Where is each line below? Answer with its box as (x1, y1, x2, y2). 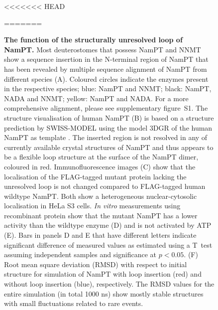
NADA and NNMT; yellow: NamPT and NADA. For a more (4, 93, 189, 103)
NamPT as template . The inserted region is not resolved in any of (4, 132, 208, 143)
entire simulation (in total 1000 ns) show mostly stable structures (4, 288, 204, 299)
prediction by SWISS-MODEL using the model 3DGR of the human (4, 122, 213, 133)
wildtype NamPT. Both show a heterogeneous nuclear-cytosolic (4, 190, 197, 201)
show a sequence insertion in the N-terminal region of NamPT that (4, 54, 209, 64)
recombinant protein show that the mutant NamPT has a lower (4, 210, 198, 220)
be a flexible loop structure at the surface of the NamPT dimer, (4, 152, 199, 162)
